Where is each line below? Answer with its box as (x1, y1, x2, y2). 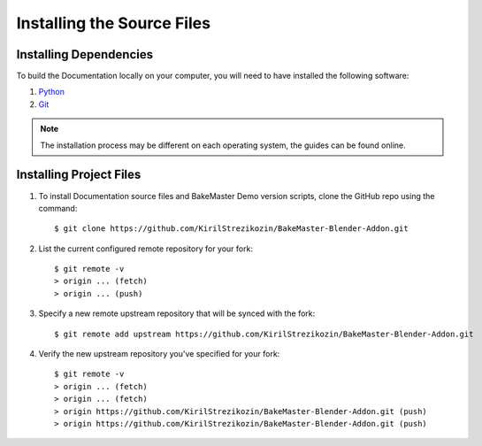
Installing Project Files (16, 167, 142, 182)
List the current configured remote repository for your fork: (38, 243, 254, 254)
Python (38, 87, 65, 97)
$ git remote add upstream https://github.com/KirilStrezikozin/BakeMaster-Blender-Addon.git (54, 328, 474, 339)
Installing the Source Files (16, 13, 211, 33)
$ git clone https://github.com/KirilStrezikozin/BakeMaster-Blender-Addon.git (54, 224, 409, 234)
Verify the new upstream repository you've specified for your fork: (38, 349, 280, 359)
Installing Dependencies (16, 47, 154, 62)
